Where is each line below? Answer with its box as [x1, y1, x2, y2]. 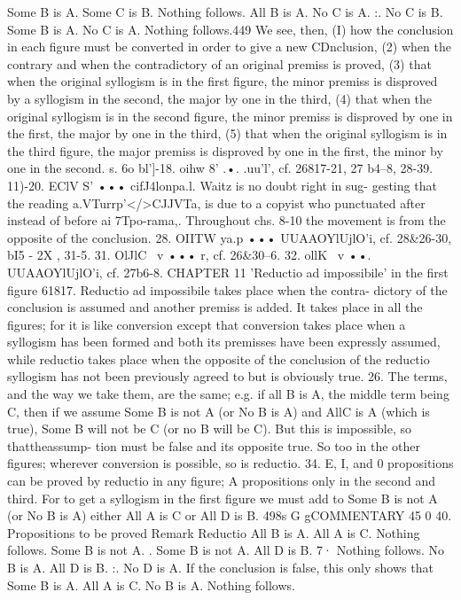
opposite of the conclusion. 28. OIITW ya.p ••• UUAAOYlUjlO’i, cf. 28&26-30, [7, 228, 452, 246]
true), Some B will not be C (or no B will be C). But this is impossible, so [7, 419, 412, 438]
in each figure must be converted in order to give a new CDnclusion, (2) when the [7, 37, 451, 56]
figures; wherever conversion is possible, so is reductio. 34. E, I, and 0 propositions [7, 454, 454, 472]
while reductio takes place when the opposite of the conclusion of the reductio [7, 349, 430, 368]
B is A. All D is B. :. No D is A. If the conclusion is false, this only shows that [7, 558, 434, 576]
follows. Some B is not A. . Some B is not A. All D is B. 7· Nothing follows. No [7, 541, 445, 559]
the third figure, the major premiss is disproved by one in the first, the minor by [7, 141, 443, 160]
